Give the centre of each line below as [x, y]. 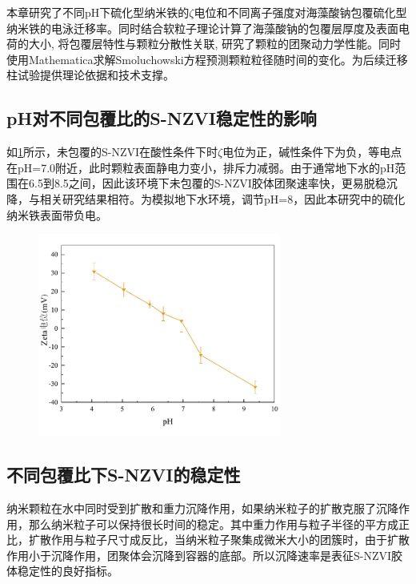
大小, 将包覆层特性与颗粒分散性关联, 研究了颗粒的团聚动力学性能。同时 [215, 44]
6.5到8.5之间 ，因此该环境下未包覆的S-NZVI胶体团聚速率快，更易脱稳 [207, 183]
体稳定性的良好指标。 [62, 571]
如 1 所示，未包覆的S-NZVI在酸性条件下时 [112, 152]
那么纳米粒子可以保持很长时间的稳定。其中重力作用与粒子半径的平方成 [213, 524]
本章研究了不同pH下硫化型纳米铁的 [98, 12]
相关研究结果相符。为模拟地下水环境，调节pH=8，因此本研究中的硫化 [222, 198]
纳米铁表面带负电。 [57, 214]
